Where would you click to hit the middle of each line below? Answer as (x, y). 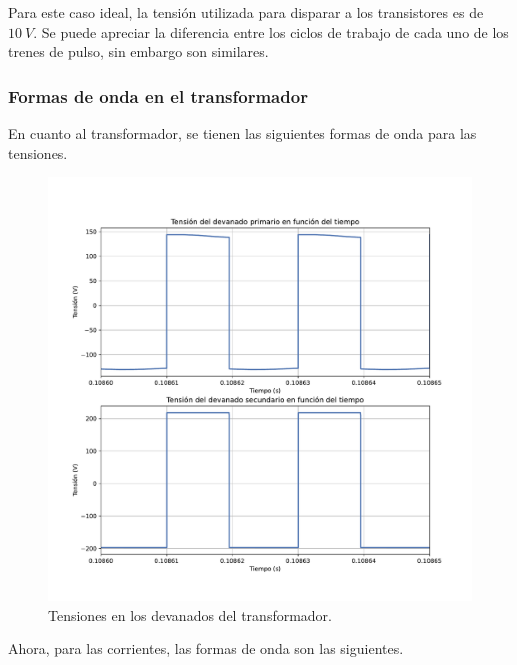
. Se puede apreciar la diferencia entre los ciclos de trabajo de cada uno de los (271, 31)
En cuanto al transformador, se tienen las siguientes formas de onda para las (242, 133)
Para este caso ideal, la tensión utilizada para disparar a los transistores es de (246, 12)
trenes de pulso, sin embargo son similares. (138, 51)
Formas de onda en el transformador (158, 95)
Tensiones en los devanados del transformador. (190, 614)
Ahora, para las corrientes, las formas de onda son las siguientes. (206, 648)
